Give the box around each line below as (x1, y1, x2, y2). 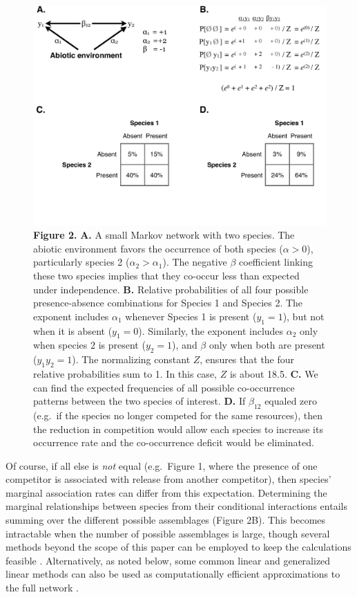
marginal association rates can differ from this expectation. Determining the (6, 485, 327, 499)
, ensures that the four (200, 352, 295, 367)
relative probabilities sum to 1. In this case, (33, 366, 217, 380)
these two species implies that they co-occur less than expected (33, 268, 300, 282)
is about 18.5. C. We (229, 366, 318, 380)
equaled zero (264, 394, 317, 408)
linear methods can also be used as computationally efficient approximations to (6, 567, 340, 581)
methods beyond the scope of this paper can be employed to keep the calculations (6, 540, 351, 554)
